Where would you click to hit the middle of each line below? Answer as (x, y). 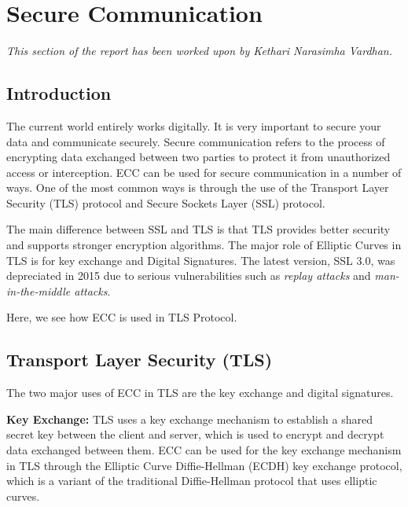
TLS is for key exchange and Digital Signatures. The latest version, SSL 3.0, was (201, 260)
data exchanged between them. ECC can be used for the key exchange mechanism (204, 450)
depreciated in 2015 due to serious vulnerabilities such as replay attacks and (189, 276)
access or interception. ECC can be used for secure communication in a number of (204, 172)
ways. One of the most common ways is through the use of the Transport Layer (198, 187)
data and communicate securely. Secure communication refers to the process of (196, 141)
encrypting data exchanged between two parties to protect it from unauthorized (198, 157)
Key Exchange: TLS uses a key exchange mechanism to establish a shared (190, 419)
